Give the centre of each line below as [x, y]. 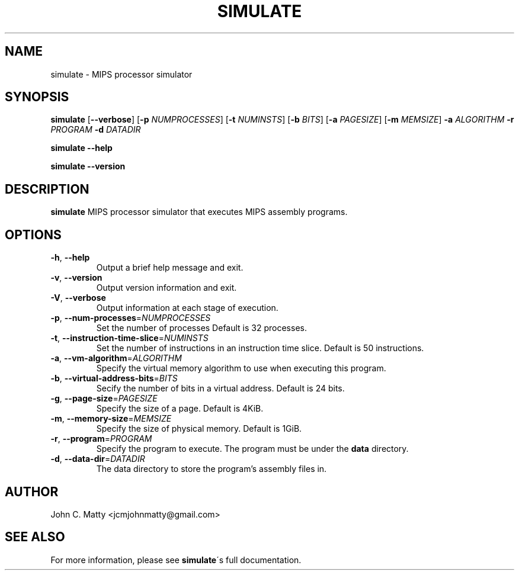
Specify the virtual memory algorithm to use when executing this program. [241, 368]
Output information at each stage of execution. [187, 308]
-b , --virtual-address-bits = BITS [114, 378]
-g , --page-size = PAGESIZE [104, 399]
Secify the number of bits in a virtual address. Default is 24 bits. [220, 388]
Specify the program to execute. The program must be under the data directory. [252, 449]
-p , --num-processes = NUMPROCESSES [131, 318]
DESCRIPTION [47, 189]
